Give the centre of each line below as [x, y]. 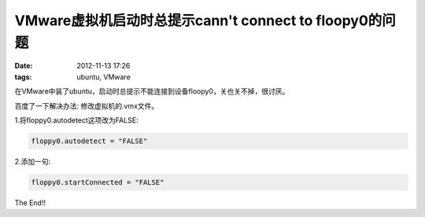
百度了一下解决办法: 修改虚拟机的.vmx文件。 [87, 105]
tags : [23, 77]
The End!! [30, 202]
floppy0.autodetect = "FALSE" [89, 141]
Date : [24, 66]
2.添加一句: [33, 161]
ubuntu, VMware [104, 77]
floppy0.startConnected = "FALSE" [98, 182]
